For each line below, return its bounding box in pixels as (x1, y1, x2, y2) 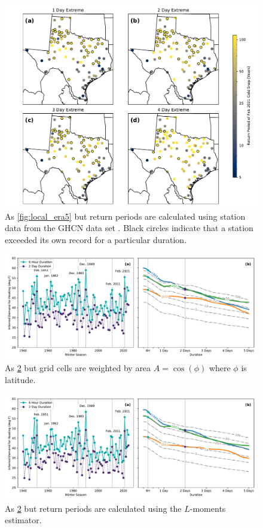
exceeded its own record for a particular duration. (5, 233, 187, 245)
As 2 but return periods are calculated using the (5, 502, 182, 514)
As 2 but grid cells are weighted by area (5, 362, 151, 374)
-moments (189, 502, 226, 514)
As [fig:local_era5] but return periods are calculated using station (5, 210, 246, 222)
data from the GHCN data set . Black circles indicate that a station (5, 221, 253, 234)
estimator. (5, 514, 42, 526)
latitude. (5, 374, 36, 386)
